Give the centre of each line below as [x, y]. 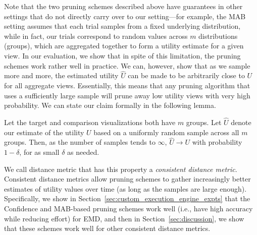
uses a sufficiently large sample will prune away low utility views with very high [127, 95]
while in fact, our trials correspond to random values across [96, 36]
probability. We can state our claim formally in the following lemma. [110, 105]
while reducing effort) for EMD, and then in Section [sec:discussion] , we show [124, 218]
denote [241, 122]
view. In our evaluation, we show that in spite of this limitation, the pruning [122, 55]
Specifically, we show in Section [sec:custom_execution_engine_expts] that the [127, 198]
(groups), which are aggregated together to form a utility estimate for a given [124, 46]
